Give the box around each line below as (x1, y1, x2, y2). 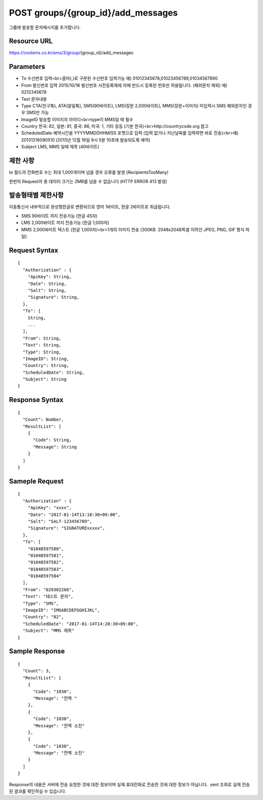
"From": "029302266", (22, 587, 75, 593)
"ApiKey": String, (27, 274, 72, 280)
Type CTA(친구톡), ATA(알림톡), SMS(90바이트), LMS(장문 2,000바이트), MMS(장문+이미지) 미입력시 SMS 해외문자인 (21, 103, 247, 108)
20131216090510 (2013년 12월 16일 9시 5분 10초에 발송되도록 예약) (21, 137, 150, 143)
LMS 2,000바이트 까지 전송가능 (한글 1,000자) (21, 220, 110, 226)
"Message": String (33, 444, 77, 450)
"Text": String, (22, 342, 62, 348)
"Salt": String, (27, 288, 67, 293)
